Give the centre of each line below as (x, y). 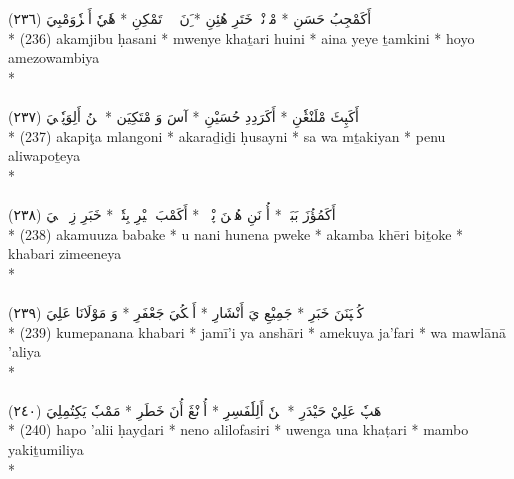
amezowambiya (54, 57)
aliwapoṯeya (44, 155)
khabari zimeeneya (65, 253)
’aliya (24, 351)
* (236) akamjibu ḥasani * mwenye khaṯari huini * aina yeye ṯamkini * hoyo (241, 37)
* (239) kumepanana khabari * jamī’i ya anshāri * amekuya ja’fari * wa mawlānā (257, 331)
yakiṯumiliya (46, 449)
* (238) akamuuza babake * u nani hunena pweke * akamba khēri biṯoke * (236, 233)
